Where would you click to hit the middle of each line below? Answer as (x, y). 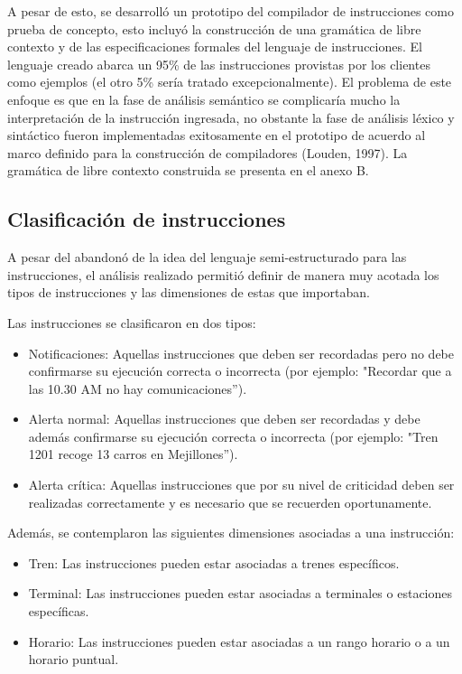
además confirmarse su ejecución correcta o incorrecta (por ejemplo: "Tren (233, 436)
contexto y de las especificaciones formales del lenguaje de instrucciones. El (215, 47)
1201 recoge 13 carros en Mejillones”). (133, 454)
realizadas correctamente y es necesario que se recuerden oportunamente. (230, 502)
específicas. (59, 611)
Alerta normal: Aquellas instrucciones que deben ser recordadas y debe (224, 419)
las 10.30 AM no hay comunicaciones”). (138, 388)
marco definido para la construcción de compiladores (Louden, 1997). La (208, 152)
